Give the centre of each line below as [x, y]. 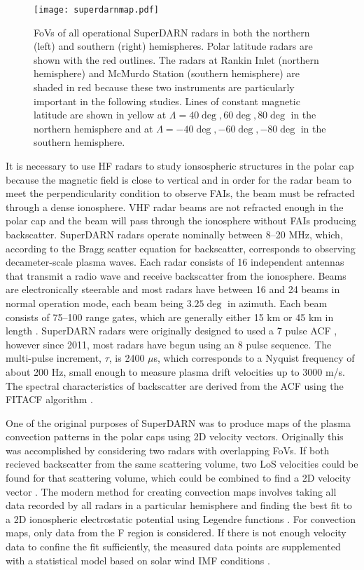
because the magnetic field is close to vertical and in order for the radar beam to [178, 179]
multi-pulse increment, [54, 358]
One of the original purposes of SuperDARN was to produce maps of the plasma [178, 422]
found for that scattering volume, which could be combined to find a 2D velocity [178, 478]
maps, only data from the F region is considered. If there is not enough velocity [176, 532]
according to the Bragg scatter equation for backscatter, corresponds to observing [181, 248]
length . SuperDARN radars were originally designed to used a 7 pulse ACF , [171, 331]
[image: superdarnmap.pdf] [96, 10]
